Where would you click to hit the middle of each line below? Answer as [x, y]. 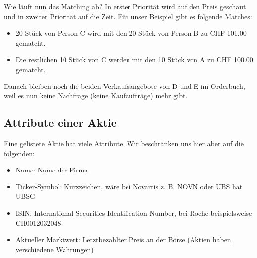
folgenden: [19, 153]
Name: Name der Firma [52, 170]
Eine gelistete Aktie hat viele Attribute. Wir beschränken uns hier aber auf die [124, 143]
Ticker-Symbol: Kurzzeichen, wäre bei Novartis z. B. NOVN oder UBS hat [129, 186]
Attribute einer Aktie [60, 123]
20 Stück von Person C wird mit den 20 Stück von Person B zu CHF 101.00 [131, 33]
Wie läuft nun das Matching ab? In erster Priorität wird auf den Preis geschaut [125, 6]
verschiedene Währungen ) [55, 249]
